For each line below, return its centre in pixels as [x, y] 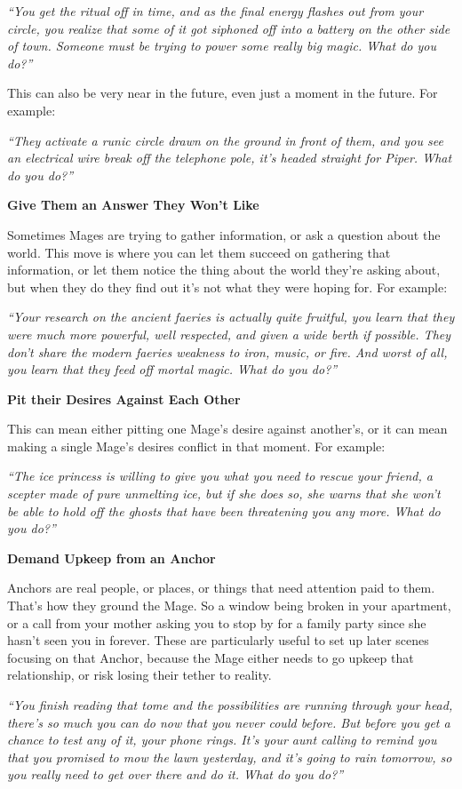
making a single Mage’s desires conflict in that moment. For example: [196, 446]
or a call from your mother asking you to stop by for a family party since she [217, 622]
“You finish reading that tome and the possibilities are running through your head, [230, 705]
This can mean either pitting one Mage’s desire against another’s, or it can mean [227, 429]
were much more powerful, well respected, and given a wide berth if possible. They [229, 334]
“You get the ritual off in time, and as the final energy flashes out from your [215, 11]
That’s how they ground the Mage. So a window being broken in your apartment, [229, 606]
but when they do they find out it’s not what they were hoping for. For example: [227, 287]
